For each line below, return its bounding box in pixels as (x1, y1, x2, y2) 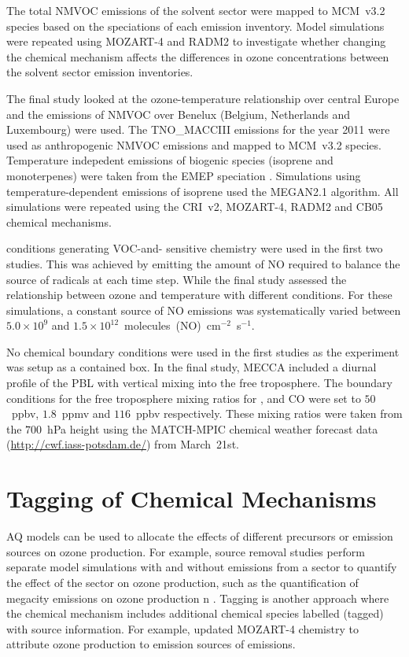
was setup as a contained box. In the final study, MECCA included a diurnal (6, 359, 377, 375)
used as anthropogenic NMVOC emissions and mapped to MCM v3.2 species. (6, 136, 381, 153)
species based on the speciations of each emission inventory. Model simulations (6, 17, 385, 34)
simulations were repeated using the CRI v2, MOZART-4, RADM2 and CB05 (6, 198, 383, 215)
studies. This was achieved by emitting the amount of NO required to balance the (6, 255, 400, 271)
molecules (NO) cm (124, 317, 221, 334)
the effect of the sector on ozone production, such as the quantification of (6, 574, 359, 590)
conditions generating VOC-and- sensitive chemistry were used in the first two (6, 240, 383, 257)
